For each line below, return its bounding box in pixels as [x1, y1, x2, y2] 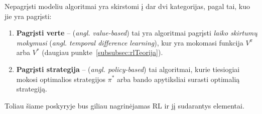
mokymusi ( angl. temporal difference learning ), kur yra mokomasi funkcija [16, 37, 243, 47]
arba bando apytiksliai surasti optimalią [117, 73, 240, 84]
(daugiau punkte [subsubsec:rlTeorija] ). [42, 47, 163, 57]
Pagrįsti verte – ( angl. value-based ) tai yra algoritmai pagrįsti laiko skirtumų [16, 27, 257, 38]
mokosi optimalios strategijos [16, 73, 106, 84]
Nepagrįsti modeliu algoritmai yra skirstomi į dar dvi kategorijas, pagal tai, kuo [5, 1, 250, 11]
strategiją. [16, 83, 47, 94]
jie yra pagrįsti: [5, 10, 52, 21]
